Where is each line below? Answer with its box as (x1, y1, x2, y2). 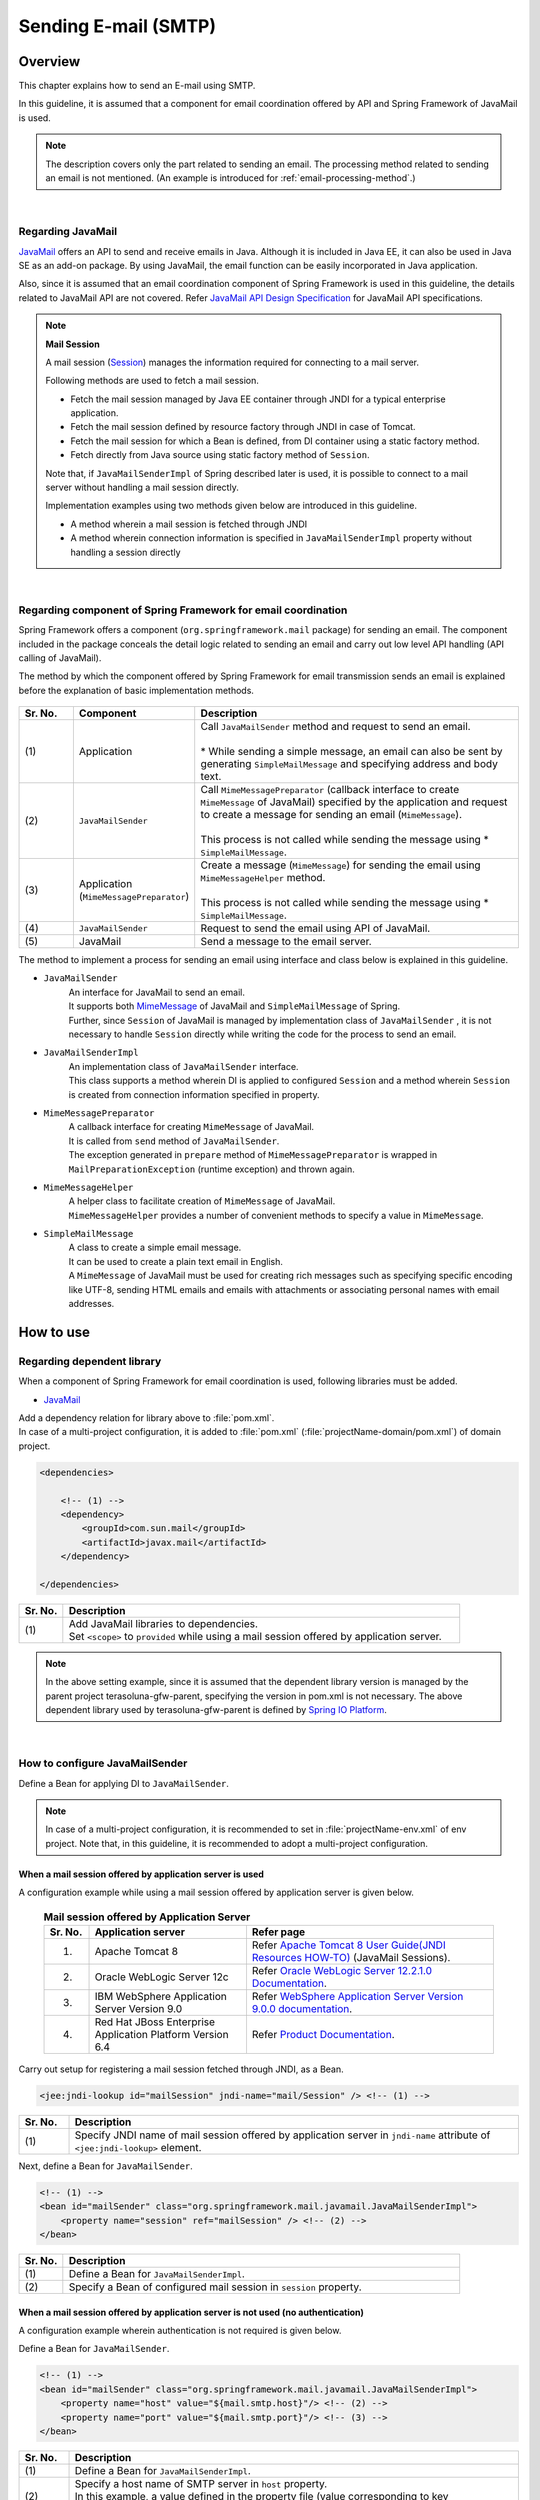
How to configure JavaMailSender (18, 1756, 188, 1770)
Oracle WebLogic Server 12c (94, 1970, 229, 1984)
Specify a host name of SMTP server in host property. (74, 2476, 328, 2490)
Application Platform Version (94, 2027, 229, 2041)
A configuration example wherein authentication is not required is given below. (18, 2325, 342, 2336)
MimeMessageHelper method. (200, 871, 326, 885)
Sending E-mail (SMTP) (18, 15, 217, 37)
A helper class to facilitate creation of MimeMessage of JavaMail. (68, 1195, 336, 1207)
